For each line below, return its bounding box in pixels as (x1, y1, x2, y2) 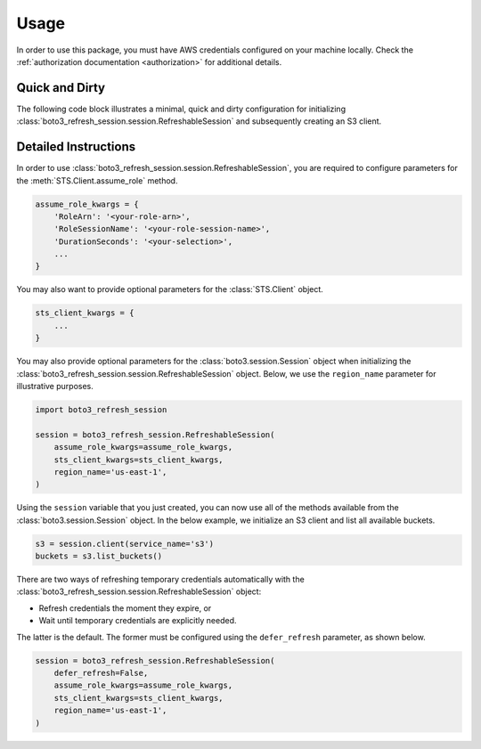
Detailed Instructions (16, 139, 136, 155)
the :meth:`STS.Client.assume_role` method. (16, 175, 178, 186)
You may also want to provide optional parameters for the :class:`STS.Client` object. (16, 284, 324, 295)
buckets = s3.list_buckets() (35, 551, 163, 561)
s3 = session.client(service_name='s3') (35, 539, 214, 549)
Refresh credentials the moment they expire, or (38, 602, 212, 614)
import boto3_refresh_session (35, 404, 167, 414)
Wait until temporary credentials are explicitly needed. (38, 615, 237, 626)
